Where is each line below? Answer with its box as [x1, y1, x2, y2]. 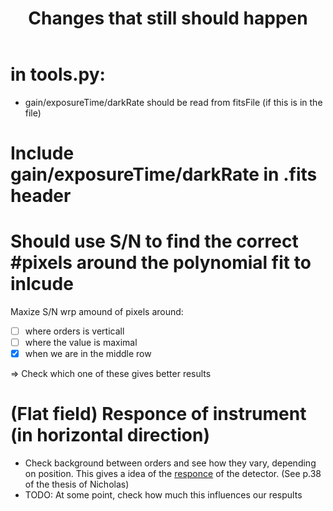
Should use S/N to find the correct [10, 230, 299, 253]
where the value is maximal [24, 337, 138, 349]
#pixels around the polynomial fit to [10, 252, 312, 274]
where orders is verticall [24, 325, 125, 337]
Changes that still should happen [28, 7, 308, 30]
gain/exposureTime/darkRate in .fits [10, 163, 318, 186]
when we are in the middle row [24, 348, 152, 360]
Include [10, 142, 75, 165]
